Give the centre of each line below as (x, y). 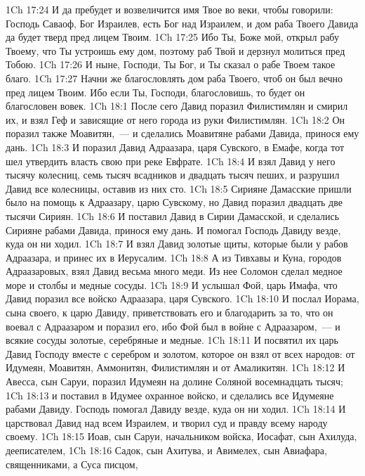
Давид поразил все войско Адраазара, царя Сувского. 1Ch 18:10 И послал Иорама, (182, 298)
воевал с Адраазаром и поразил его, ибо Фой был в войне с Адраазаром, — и (173, 326)
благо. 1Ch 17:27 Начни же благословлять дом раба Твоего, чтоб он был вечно (174, 78)
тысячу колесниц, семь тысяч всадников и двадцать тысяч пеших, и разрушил (173, 175)
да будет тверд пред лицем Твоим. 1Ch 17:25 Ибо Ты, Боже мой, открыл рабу (172, 37)
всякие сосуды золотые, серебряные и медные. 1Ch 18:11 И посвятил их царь (172, 340)
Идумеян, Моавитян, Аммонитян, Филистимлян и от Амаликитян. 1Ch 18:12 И (175, 367)
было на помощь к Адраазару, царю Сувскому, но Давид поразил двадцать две (174, 202)
